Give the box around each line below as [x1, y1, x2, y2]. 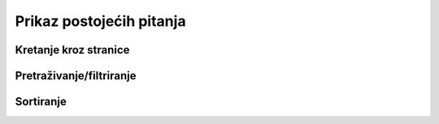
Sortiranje [15, 95, 67, 109]
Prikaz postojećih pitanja [15, 12, 186, 30]
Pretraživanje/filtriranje [15, 69, 137, 83]
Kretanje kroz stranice [15, 43, 130, 57]
